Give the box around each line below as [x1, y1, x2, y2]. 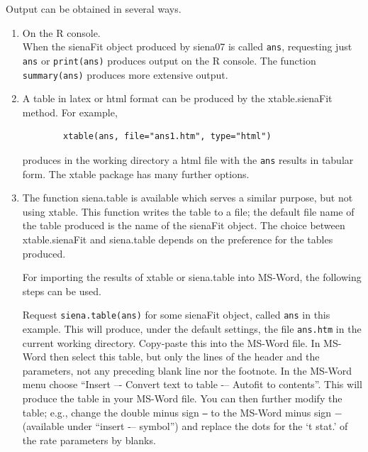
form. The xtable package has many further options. [22, 166, 250, 181]
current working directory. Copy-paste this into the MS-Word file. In [22, 335, 320, 350]
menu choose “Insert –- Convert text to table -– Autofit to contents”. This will [22, 377, 362, 392]
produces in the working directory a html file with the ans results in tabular [22, 152, 354, 167]
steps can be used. [22, 283, 101, 298]
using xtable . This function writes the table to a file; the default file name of [22, 204, 355, 219]
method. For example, [22, 104, 118, 119]
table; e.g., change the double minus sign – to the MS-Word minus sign [22, 404, 332, 419]
